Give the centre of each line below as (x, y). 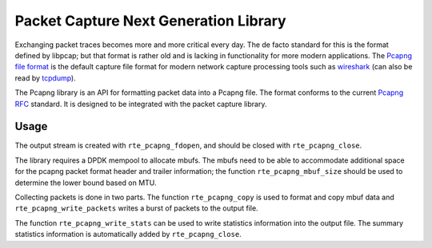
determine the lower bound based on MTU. (86, 183)
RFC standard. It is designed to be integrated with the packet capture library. (141, 104)
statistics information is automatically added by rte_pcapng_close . (128, 234)
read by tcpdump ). (45, 78)
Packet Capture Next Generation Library (151, 21)
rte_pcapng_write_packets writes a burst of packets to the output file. (137, 208)
